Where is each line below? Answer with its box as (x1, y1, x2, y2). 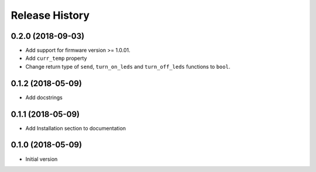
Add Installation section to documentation (25, 124, 126, 131)
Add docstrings (25, 94, 63, 101)
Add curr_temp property (25, 55, 87, 62)
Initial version (25, 156, 58, 163)
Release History (11, 9, 90, 22)
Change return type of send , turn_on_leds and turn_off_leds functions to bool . (25, 63, 231, 70)
